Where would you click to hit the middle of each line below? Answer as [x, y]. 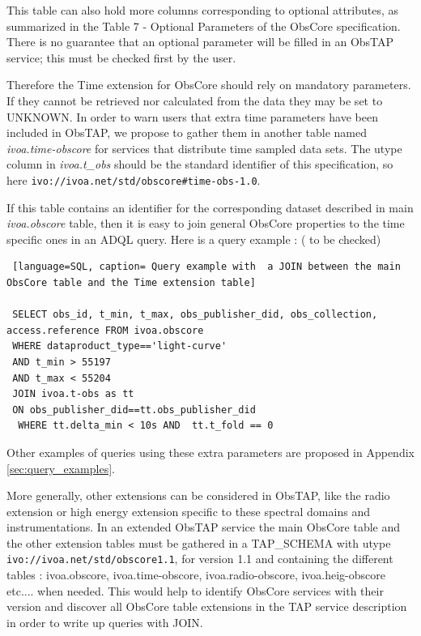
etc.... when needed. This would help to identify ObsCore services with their [195, 590]
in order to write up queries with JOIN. [105, 622]
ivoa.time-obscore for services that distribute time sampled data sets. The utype [204, 148]
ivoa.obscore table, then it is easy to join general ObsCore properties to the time [206, 223]
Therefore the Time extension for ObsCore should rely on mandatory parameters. [209, 85]
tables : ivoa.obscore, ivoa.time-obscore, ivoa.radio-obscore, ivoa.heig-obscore [196, 575]
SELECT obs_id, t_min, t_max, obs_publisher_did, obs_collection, [195, 315]
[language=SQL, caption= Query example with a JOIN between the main [206, 267]
